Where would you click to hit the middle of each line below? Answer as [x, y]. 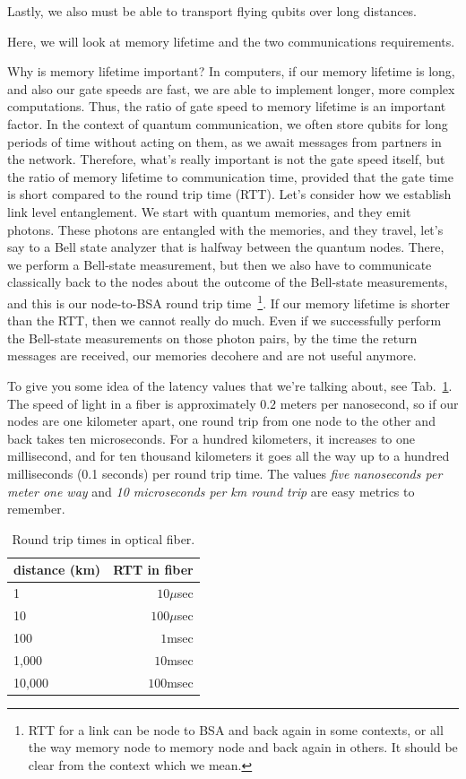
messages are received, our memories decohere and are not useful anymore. [212, 355]
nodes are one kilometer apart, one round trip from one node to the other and [221, 421]
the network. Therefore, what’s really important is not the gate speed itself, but [226, 159]
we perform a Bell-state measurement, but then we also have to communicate [220, 264]
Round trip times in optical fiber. [104, 538]
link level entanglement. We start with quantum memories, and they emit [209, 211]
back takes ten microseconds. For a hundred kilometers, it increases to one [211, 438]
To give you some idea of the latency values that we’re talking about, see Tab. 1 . [230, 385]
